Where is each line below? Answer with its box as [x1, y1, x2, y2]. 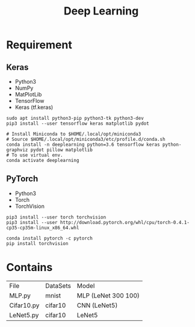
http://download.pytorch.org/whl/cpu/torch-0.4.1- [60, 219, 190, 225]
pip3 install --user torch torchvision [6, 214, 107, 220]
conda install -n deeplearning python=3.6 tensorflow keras [6, 142, 161, 148]
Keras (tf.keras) [14, 104, 54, 111]
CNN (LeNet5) [76, 301, 118, 310]
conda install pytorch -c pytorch [6, 235, 93, 241]
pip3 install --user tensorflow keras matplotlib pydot [6, 120, 149, 126]
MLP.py [9, 291, 31, 299]
